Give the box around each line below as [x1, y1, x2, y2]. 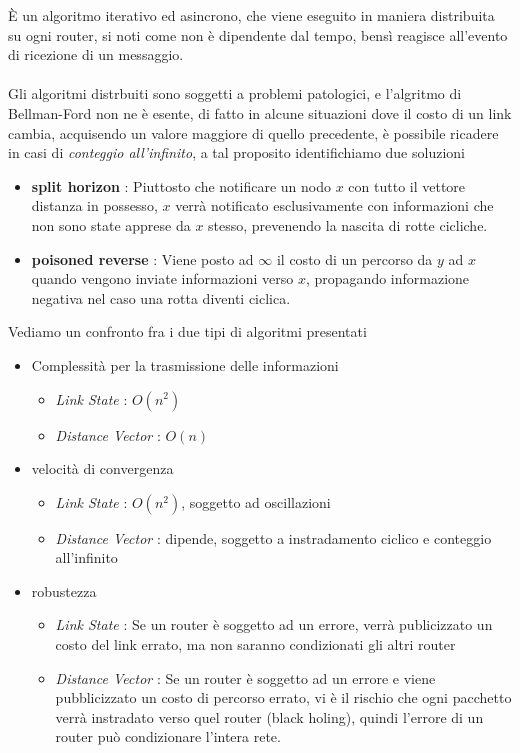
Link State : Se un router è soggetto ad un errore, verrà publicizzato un [55, 614, 493, 635]
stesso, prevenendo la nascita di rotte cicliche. [208, 214, 488, 235]
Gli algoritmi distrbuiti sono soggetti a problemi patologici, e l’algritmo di [8, 83, 462, 104]
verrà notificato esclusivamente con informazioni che [175, 195, 494, 216]
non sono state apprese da [31, 214, 191, 235]
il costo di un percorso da [276, 248, 433, 269]
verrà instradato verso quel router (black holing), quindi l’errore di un [55, 706, 484, 727]
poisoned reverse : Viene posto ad [31, 248, 254, 269]
